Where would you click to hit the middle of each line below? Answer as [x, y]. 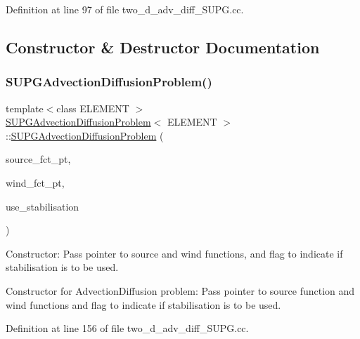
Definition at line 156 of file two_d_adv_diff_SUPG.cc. [127, 328]
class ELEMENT [93, 108]
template [25, 108]
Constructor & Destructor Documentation [163, 47]
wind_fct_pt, [35, 182]
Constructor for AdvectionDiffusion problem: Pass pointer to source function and [180, 290]
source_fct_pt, [38, 159]
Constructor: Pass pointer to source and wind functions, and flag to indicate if [174, 253]
